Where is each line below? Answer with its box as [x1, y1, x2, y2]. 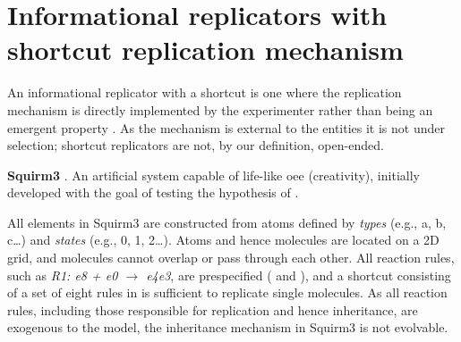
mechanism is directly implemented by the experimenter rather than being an [7, 100, 433, 119]
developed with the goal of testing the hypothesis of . [7, 183, 299, 202]
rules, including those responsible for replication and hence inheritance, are [7, 300, 418, 319]
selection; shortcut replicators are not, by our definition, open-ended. [7, 136, 384, 154]
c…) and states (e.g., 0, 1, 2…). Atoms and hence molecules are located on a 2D [7, 230, 440, 249]
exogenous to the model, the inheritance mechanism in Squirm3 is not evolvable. [7, 318, 448, 337]
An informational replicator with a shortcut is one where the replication [7, 83, 402, 102]
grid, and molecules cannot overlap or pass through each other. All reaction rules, [7, 248, 455, 267]
